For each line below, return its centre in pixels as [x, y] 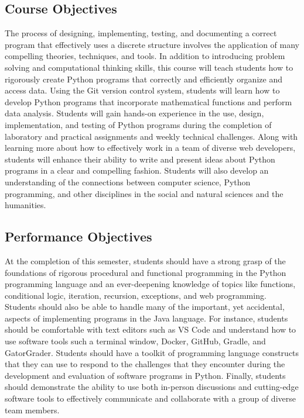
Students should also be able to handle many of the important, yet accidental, [145, 307]
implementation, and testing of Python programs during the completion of [138, 124]
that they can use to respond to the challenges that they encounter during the [145, 364]
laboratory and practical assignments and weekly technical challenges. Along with [151, 136]
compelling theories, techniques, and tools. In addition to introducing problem [145, 56]
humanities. [25, 205]
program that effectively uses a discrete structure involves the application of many [152, 44]
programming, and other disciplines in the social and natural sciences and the [144, 193]
